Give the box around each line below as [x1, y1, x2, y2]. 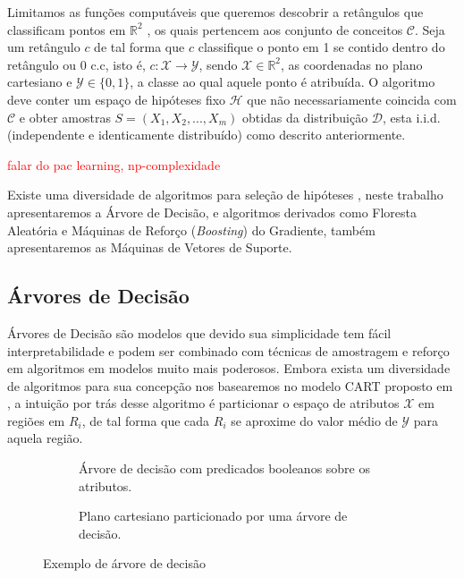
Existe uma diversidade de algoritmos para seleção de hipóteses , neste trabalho [7, 185, 443, 204]
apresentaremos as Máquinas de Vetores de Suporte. [7, 238, 292, 257]
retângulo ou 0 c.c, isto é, [7, 55, 146, 73]
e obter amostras [19, 107, 111, 126]
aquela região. [7, 429, 83, 447]
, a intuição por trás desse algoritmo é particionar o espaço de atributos [7, 394, 400, 412]
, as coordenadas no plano [281, 55, 423, 73]
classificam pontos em [7, 20, 126, 38]
